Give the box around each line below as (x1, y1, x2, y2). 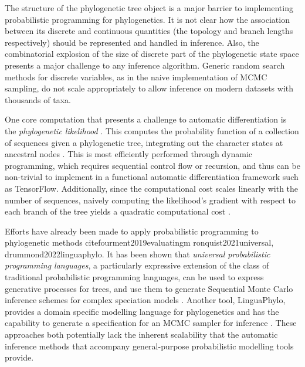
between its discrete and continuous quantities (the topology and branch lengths (5, 25, 293, 37)
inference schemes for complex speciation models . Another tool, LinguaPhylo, (5, 294, 286, 306)
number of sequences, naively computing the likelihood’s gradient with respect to (5, 193, 296, 206)
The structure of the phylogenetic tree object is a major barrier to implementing (5, 2, 293, 13)
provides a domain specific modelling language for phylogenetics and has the (5, 305, 279, 317)
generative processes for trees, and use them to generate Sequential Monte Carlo (5, 282, 293, 294)
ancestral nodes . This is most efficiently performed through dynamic (5, 148, 253, 160)
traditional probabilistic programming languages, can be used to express (5, 271, 264, 283)
